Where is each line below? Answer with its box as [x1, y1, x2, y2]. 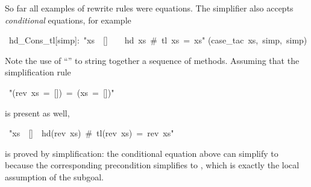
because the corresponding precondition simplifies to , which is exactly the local [5, 159, 300, 171]
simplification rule [5, 66, 71, 78]
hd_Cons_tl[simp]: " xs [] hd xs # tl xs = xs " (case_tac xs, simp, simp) [8, 34, 307, 46]
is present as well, [5, 106, 70, 119]
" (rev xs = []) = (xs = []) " [9, 86, 115, 98]
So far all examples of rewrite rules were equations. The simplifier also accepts [5, 2, 294, 14]
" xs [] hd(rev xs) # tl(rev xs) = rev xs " [9, 127, 174, 139]
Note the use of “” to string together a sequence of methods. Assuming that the [5, 54, 300, 66]
